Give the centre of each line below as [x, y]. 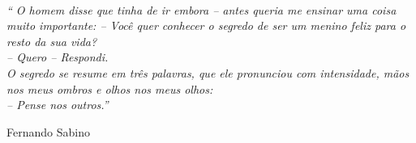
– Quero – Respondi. [58, 57]
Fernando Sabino [48, 131]
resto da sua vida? [52, 41]
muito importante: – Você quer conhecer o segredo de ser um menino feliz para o [206, 25]
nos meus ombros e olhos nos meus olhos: [110, 88]
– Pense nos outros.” [58, 105]
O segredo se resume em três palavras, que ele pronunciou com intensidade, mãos [208, 72]
